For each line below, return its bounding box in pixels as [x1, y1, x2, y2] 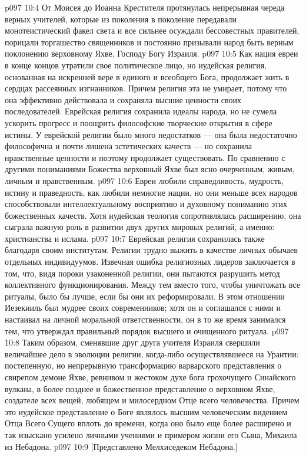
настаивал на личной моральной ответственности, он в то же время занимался [5, 313, 286, 326]
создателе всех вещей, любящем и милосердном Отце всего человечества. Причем [5, 394, 300, 406]
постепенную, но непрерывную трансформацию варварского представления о [5, 359, 282, 371]
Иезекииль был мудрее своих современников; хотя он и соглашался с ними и [5, 301, 281, 314]
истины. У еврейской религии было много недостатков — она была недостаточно [5, 128, 297, 140]
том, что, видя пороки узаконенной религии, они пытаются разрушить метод [5, 267, 280, 279]
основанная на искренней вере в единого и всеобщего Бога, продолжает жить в [5, 70, 290, 83]
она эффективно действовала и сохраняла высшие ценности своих [5, 93, 242, 106]
